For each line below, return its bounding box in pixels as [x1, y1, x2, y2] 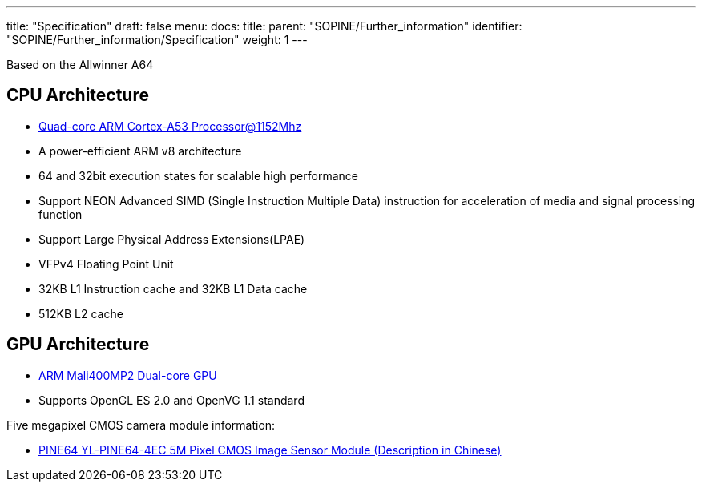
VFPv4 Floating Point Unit [38, 256, 174, 271]
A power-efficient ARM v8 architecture [38, 143, 242, 158]
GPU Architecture [6, 334, 150, 355]
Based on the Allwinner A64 [6, 58, 154, 71]
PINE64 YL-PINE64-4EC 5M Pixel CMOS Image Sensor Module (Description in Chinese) [38, 442, 502, 457]
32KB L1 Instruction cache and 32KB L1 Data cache [38, 281, 308, 296]
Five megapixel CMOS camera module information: [6, 417, 276, 432]
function [38, 207, 83, 221]
